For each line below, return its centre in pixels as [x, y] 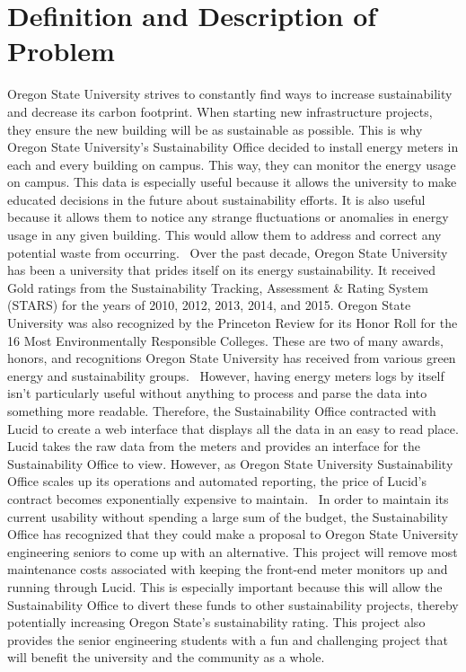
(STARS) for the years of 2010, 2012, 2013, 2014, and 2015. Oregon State [209, 305]
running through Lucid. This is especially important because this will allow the [225, 586]
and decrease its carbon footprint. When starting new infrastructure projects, [220, 111]
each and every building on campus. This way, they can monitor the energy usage [232, 164]
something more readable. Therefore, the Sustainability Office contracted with [222, 411]
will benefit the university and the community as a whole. [166, 657]
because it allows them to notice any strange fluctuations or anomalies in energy [228, 217]
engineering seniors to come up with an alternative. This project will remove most [233, 551]
